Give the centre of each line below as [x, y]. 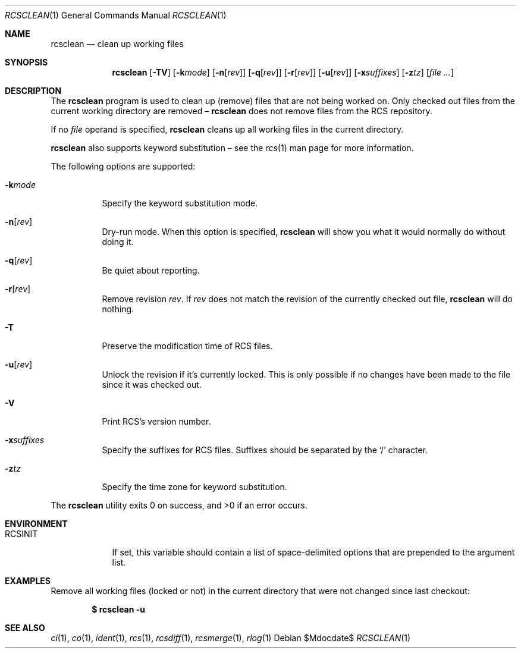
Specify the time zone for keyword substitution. [194, 487]
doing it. [118, 242]
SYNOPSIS [26, 62]
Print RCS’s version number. [156, 421]
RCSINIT [21, 534]
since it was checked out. [152, 384]
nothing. [118, 309]
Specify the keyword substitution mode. [180, 203]
